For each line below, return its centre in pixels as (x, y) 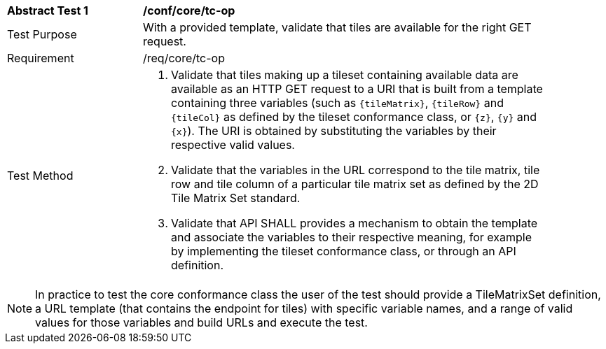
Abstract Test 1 (48, 10)
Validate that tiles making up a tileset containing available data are (345, 75)
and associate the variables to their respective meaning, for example (351, 237)
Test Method (40, 176)
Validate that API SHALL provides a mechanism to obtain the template (354, 223)
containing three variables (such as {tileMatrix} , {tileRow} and (337, 103)
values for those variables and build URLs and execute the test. (201, 322)
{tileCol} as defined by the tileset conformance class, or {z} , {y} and (354, 117)
